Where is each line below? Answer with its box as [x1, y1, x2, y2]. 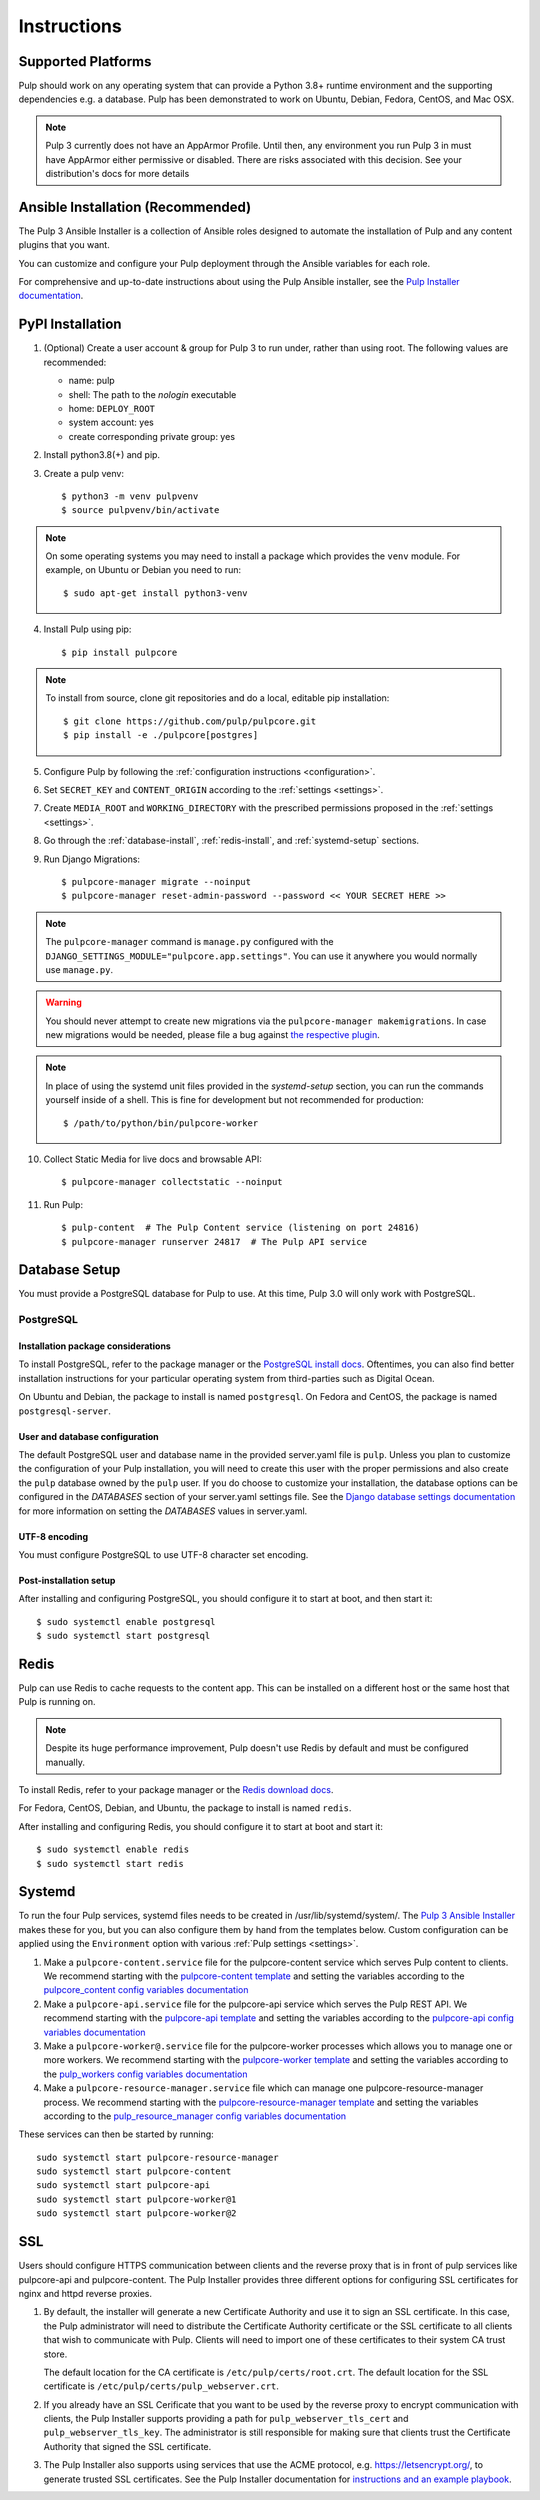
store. [43, 2348, 68, 2360]
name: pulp [68, 375, 115, 387]
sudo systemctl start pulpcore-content [36, 2166, 232, 2177]
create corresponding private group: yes [68, 430, 235, 442]
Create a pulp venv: [43, 467, 125, 479]
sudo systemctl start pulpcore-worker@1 [36, 2193, 237, 2205]
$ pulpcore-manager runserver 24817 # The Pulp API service [61, 1236, 367, 1247]
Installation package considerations [18, 1340, 172, 1352]
